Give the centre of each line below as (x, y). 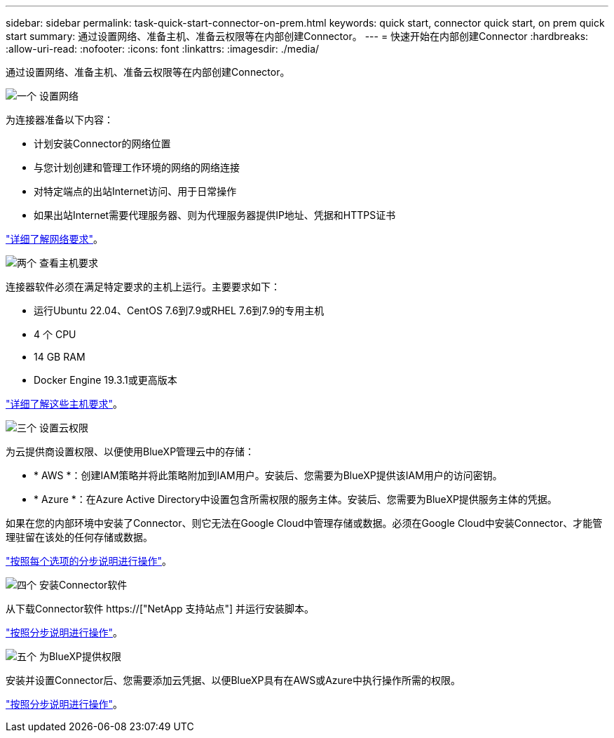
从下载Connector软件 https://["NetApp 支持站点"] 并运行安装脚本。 (160, 609)
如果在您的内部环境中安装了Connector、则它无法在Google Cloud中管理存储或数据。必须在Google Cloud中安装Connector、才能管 (304, 523)
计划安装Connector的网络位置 (102, 143)
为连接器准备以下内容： (60, 120)
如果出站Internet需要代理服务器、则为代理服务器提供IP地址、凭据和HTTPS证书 (215, 215)
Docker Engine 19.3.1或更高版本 (105, 380)
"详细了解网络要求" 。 (55, 239)
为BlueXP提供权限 (80, 656)
